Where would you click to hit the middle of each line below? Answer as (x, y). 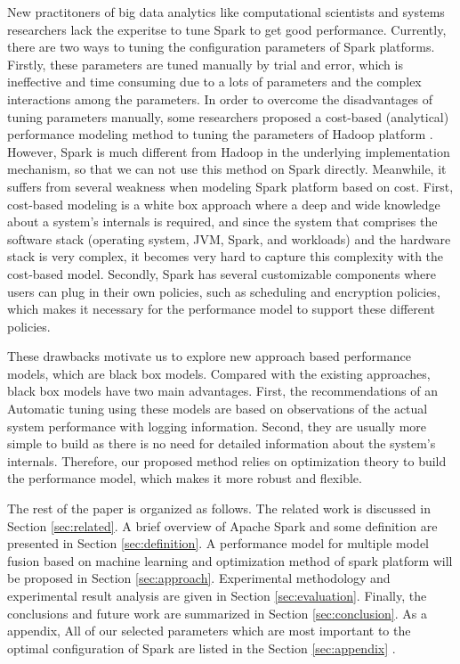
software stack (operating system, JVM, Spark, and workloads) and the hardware (229, 238)
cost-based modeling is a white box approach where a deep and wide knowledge (224, 204)
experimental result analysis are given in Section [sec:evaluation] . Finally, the (217, 595)
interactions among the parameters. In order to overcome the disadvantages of (220, 98)
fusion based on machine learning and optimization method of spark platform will (230, 560)
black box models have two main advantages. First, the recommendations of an (222, 391)
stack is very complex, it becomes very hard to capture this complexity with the (226, 256)
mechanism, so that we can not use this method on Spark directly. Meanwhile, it (227, 169)
